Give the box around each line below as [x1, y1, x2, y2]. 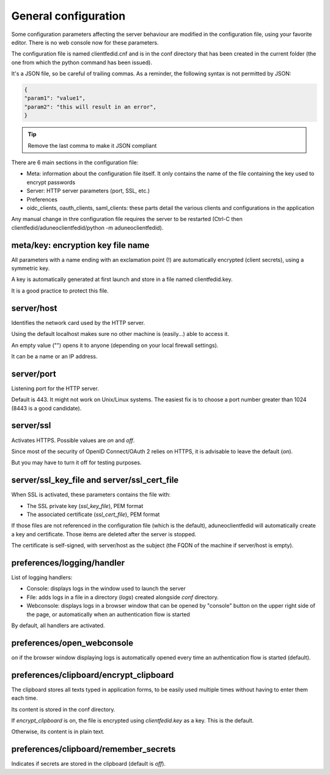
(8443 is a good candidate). [11, 404, 82, 412]
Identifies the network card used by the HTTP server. [11, 319, 145, 326]
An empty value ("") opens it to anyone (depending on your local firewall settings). [11, 341, 219, 349]
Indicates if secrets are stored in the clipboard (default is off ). [11, 760, 166, 768]
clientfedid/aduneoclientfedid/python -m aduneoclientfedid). [11, 224, 164, 231]
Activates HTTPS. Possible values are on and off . [11, 437, 135, 444]
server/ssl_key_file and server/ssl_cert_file [11, 475, 179, 486]
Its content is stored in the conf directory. [11, 705, 116, 713]
